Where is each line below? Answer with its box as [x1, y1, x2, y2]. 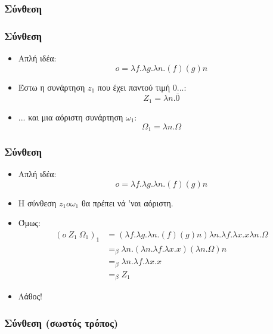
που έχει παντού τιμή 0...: [97, 81, 187, 93]
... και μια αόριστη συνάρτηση [18, 110, 123, 123]
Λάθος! [18, 290, 42, 302]
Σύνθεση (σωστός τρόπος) [4, 315, 119, 330]
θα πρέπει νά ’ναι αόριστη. [81, 196, 173, 209]
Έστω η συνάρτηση [18, 81, 85, 93]
